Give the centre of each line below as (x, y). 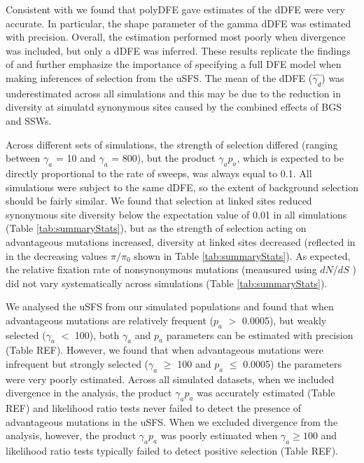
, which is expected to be (290, 158)
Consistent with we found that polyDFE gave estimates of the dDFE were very (175, 9)
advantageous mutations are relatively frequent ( (110, 320)
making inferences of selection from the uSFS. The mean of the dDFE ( (159, 77)
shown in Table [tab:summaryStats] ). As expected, (242, 255)
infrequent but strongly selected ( (77, 364)
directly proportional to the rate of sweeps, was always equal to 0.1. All (159, 173)
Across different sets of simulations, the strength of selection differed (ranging (172, 144)
